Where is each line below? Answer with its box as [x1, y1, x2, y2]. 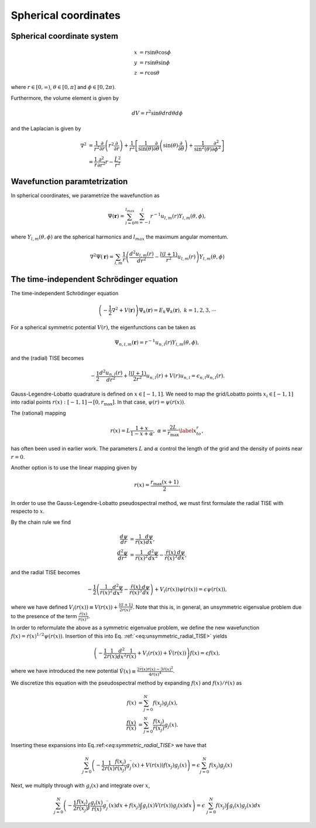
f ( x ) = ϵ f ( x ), [190, 650, 221, 656]
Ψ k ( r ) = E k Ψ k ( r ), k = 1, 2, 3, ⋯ [138, 306, 217, 315]
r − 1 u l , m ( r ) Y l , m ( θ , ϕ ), [150, 212, 206, 221]
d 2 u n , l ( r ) [99, 369, 123, 377]
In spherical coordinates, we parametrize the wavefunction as [11, 192, 160, 199]
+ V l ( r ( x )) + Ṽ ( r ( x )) [137, 650, 187, 657]
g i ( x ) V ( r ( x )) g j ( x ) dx [142, 802, 193, 810]
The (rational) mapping [11, 409, 67, 416]
